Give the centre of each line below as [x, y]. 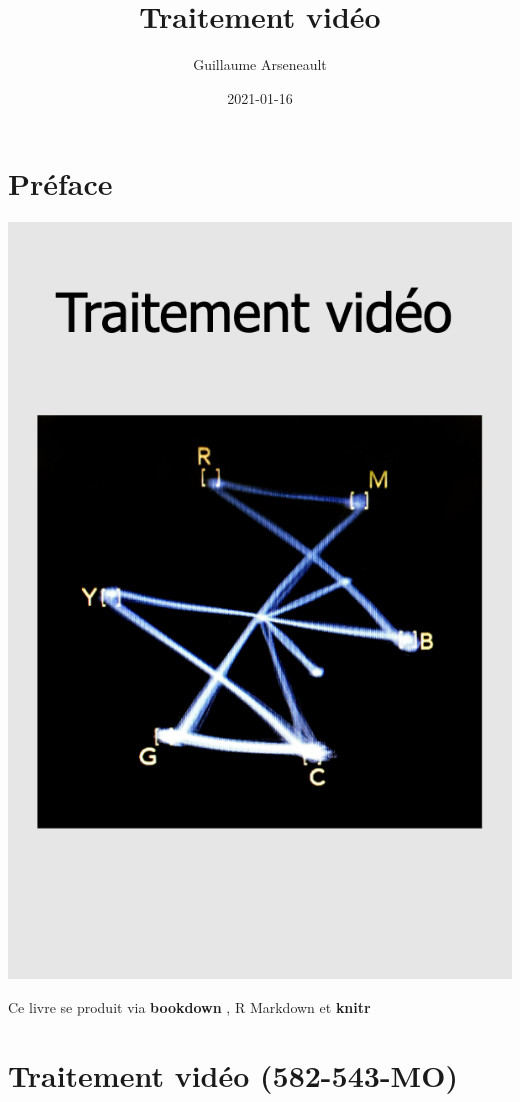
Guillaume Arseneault [260, 64]
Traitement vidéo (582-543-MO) [233, 1075]
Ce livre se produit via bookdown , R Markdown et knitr [189, 1006]
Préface [60, 183]
